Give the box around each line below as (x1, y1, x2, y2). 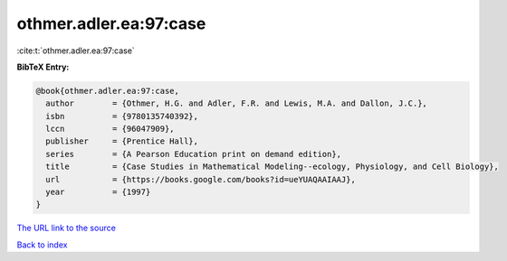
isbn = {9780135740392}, (45, 111, 199, 121)
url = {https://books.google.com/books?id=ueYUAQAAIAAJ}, (45, 174, 357, 184)
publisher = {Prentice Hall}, (45, 136, 199, 146)
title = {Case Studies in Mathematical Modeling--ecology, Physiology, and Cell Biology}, (45, 162, 500, 172)
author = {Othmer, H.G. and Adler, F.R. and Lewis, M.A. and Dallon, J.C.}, (45, 98, 427, 108)
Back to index (16, 239, 68, 250)
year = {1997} (45, 187, 151, 198)
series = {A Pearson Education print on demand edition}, (45, 149, 342, 159)
